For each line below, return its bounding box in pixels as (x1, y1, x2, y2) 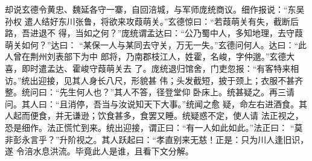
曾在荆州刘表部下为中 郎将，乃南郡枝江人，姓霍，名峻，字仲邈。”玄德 (13, 50, 287, 63)
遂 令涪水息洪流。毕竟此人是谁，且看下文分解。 (5, 145, 194, 157)
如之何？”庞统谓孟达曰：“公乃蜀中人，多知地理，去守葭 (83, 27, 303, 39)
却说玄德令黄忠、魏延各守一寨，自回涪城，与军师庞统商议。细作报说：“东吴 (5, 3, 305, 15)
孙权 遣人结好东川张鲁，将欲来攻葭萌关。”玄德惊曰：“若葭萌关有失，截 (5, 14, 282, 27)
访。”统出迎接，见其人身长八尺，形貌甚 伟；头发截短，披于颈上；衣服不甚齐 (5, 74, 304, 86)
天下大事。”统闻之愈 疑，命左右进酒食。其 (144, 97, 307, 110)
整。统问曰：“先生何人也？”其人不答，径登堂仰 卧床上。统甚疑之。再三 (5, 86, 286, 98)
